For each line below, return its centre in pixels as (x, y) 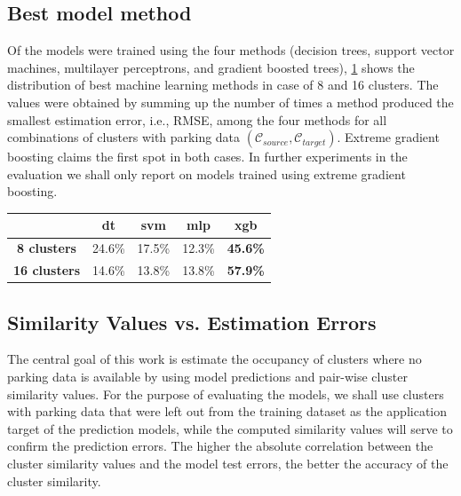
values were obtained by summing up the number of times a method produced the (230, 102)
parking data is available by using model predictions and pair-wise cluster (207, 377)
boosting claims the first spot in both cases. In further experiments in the (207, 157)
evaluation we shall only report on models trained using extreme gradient (207, 173)
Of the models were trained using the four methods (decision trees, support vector (231, 50)
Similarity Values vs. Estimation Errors (192, 322)
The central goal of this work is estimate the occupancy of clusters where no (215, 359)
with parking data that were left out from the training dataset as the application (227, 411)
